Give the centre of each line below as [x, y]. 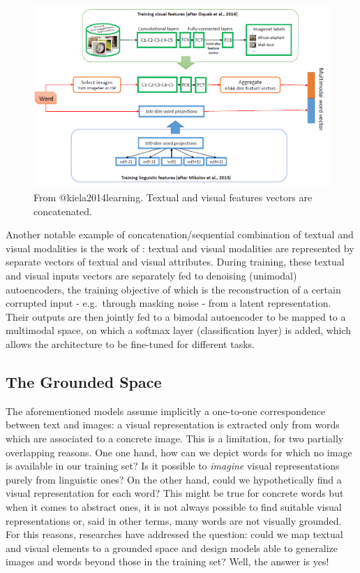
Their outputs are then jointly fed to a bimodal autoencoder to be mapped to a [176, 316]
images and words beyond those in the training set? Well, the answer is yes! [167, 561]
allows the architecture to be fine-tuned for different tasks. [130, 343]
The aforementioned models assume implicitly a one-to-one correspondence [166, 411]
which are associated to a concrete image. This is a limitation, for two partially [175, 438]
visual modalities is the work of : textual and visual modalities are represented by [180, 248]
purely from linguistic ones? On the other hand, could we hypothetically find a [174, 479]
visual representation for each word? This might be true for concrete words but [175, 493]
